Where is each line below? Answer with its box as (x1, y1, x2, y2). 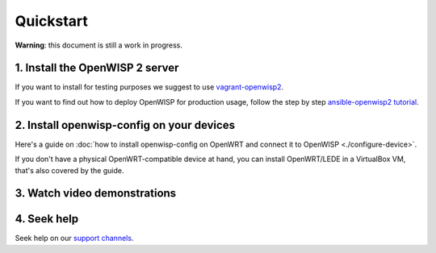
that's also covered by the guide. (15, 165, 124, 175)
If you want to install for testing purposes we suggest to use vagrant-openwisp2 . (15, 82, 284, 92)
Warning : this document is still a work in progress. (15, 40, 183, 50)
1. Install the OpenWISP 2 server (15, 61, 179, 75)
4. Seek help (15, 212, 79, 226)
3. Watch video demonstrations (15, 186, 177, 201)
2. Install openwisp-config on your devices (15, 118, 236, 132)
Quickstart (15, 12, 89, 30)
